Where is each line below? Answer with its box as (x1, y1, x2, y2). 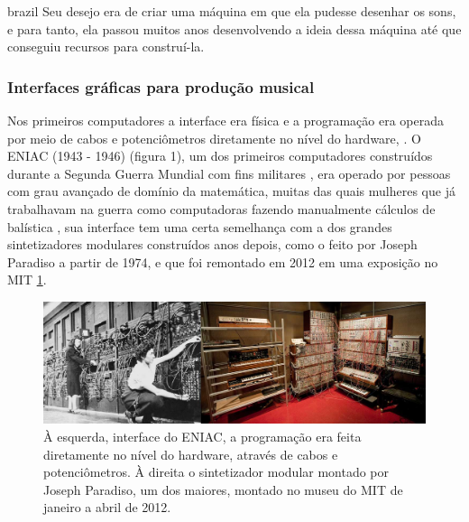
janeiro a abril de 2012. (43, 498, 171, 517)
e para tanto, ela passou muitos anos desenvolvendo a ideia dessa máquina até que (7, 19, 462, 38)
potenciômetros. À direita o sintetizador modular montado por (43, 462, 390, 481)
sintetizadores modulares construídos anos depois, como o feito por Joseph (7, 235, 418, 254)
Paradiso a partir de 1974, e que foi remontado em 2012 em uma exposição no (7, 252, 438, 271)
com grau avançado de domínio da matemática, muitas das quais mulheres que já (7, 182, 455, 200)
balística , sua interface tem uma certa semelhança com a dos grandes (7, 217, 392, 236)
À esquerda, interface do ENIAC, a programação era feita (43, 426, 362, 445)
